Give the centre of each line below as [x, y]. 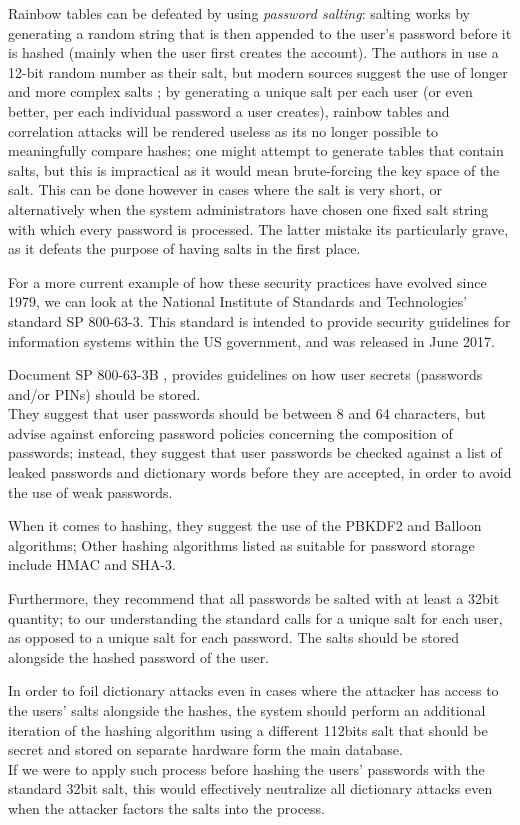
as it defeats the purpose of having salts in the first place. [184, 248]
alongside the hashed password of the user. [139, 656]
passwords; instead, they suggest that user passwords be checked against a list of [255, 452]
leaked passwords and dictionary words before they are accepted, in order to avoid [260, 472]
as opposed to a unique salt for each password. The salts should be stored [234, 637]
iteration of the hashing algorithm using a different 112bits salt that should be [248, 729]
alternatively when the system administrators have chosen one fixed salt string [248, 208]
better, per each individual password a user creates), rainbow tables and [229, 110]
